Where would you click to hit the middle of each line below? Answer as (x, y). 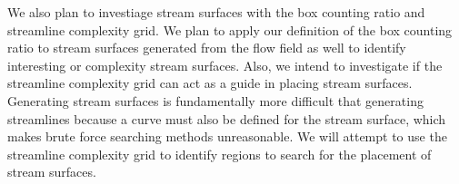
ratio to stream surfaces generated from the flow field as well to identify (207, 48)
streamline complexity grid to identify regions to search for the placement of (220, 154)
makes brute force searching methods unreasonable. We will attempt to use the (227, 136)
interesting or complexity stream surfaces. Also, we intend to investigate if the (225, 65)
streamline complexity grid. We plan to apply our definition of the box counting (230, 29)
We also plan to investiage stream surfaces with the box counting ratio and (216, 12)
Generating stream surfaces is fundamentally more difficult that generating (215, 100)
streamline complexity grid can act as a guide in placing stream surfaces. (210, 83)
